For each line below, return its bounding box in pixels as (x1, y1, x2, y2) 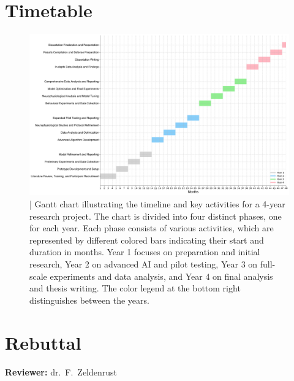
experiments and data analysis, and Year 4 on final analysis (50, 269, 273, 282)
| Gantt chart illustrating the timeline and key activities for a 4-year (29, 198, 285, 210)
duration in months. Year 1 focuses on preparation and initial (29, 245, 260, 258)
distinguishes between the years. (29, 293, 149, 306)
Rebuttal (5, 329, 81, 355)
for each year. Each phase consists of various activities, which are (29, 221, 274, 234)
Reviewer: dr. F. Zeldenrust (5, 365, 118, 378)
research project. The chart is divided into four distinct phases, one (29, 209, 282, 222)
